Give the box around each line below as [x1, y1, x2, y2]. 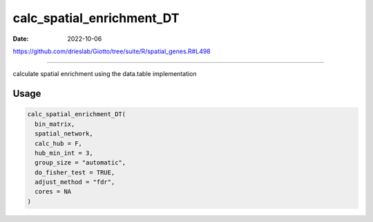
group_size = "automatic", [35, 159, 126, 167]
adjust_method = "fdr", [35, 178, 115, 186]
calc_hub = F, [35, 139, 83, 147]
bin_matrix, [35, 120, 75, 128]
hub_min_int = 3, [35, 149, 93, 157]
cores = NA [35, 187, 72, 196]
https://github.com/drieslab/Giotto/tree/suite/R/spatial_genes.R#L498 [12, 47, 211, 55]
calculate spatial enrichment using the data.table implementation [12, 70, 197, 78]
